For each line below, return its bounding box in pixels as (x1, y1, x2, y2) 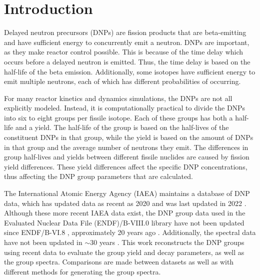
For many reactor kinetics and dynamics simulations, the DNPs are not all (4, 92, 232, 103)
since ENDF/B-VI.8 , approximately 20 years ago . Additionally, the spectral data (4, 227, 256, 237)
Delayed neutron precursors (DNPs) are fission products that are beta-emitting (4, 27, 246, 37)
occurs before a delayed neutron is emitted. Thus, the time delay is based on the (4, 56, 250, 66)
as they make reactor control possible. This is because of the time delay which (4, 46, 243, 57)
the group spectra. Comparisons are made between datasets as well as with (4, 256, 234, 267)
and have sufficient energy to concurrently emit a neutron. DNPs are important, (4, 36, 249, 47)
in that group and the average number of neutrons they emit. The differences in (4, 141, 248, 152)
